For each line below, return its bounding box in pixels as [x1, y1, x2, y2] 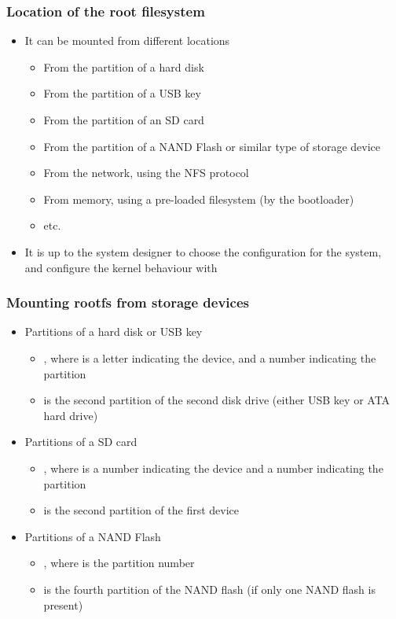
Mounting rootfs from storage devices [6, 293, 249, 312]
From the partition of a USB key [43, 85, 201, 101]
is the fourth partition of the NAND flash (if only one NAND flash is [43, 580, 376, 597]
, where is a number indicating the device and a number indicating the [43, 459, 383, 476]
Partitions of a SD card [24, 433, 137, 450]
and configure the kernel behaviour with [24, 259, 218, 275]
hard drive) [43, 407, 98, 423]
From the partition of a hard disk [43, 58, 204, 75]
